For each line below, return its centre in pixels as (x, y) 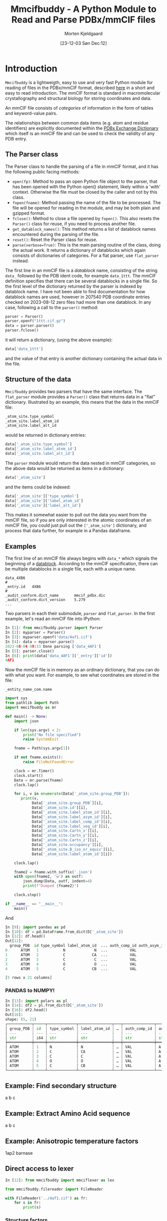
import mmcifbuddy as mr (31, 708)
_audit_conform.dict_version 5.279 (45, 600)
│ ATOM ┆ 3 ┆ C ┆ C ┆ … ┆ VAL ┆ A (83, 1057)
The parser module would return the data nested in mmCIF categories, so (80, 463)
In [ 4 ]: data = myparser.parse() (40, 642)
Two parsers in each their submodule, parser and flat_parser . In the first (80, 613)
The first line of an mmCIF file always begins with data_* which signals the (81, 558)
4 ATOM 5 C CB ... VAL (71, 969)
